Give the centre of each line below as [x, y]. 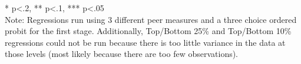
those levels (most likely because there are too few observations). [122, 54]
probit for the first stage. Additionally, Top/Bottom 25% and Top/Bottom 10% [148, 31]
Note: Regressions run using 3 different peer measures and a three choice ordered [151, 19]
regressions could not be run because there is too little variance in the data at [145, 42]
